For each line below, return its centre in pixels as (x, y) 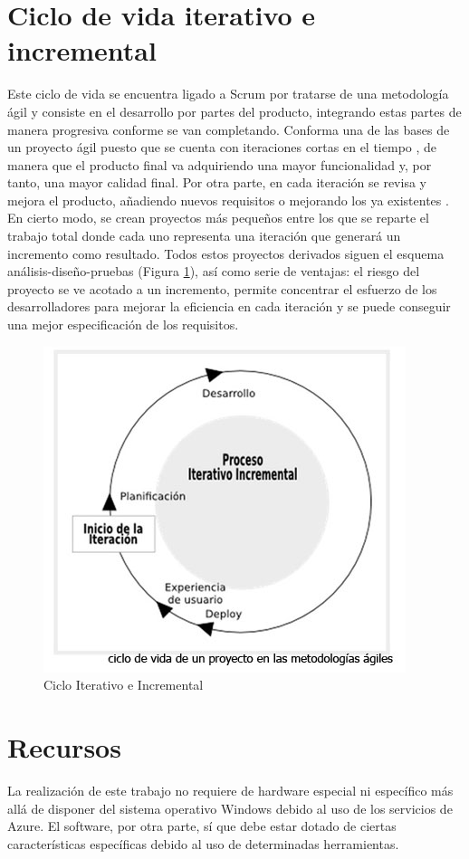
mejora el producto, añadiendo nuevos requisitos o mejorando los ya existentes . (228, 200)
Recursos (64, 747)
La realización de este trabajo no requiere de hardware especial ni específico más (230, 790)
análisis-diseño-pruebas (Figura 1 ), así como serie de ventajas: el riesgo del (214, 271)
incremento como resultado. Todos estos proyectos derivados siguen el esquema (226, 253)
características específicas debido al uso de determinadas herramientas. (203, 843)
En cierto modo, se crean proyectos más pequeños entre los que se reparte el (218, 218)
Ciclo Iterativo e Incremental (124, 685)
